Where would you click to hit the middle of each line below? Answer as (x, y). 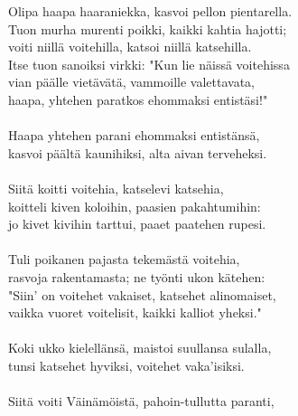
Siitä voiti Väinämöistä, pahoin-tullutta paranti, (141, 401)
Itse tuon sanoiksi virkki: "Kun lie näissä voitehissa (149, 64)
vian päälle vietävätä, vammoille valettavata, (131, 82)
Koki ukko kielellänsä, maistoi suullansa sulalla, (140, 348)
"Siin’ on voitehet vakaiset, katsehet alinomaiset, (142, 294)
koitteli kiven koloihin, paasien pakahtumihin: (135, 206)
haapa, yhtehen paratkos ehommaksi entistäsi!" (138, 99)
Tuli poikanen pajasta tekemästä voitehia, (124, 259)
